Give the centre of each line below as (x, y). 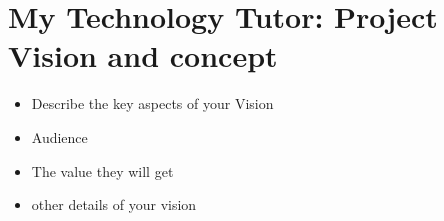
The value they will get (102, 170)
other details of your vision (114, 204)
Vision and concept (143, 55)
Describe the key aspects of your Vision (152, 103)
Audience (59, 136)
